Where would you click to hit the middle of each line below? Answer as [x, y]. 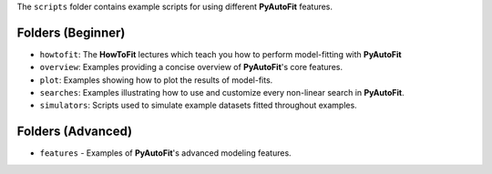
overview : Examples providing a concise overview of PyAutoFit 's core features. [191, 67]
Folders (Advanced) [74, 132]
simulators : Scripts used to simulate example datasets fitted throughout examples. [198, 106]
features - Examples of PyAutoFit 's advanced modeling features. [165, 153]
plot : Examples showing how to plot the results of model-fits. [156, 80]
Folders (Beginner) [71, 32]
